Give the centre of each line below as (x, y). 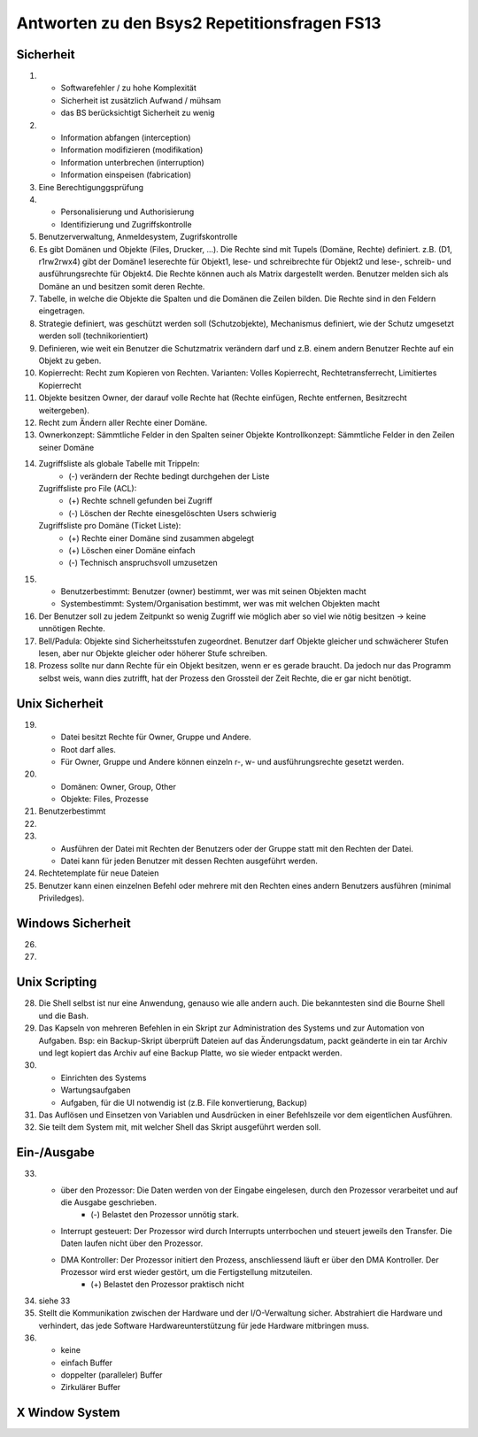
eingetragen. (62, 311)
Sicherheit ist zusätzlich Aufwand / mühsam (141, 100)
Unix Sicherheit (60, 703)
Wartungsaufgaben (96, 1090)
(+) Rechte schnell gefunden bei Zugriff (140, 501)
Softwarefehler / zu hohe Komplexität (128, 88)
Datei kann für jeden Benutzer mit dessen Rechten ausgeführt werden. (189, 861)
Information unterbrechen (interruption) (133, 162)
